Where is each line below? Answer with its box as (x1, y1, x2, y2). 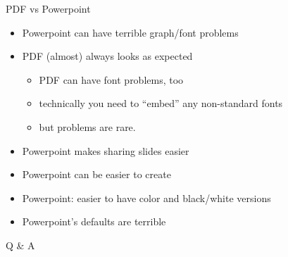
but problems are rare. (39, 119, 136, 134)
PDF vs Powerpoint (6, 1, 91, 15)
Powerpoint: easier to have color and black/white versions (22, 190, 271, 205)
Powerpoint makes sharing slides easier (22, 143, 189, 158)
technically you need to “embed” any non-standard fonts (39, 96, 283, 111)
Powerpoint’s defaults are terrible (22, 214, 166, 229)
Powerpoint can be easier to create (22, 167, 171, 182)
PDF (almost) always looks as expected (22, 49, 193, 63)
